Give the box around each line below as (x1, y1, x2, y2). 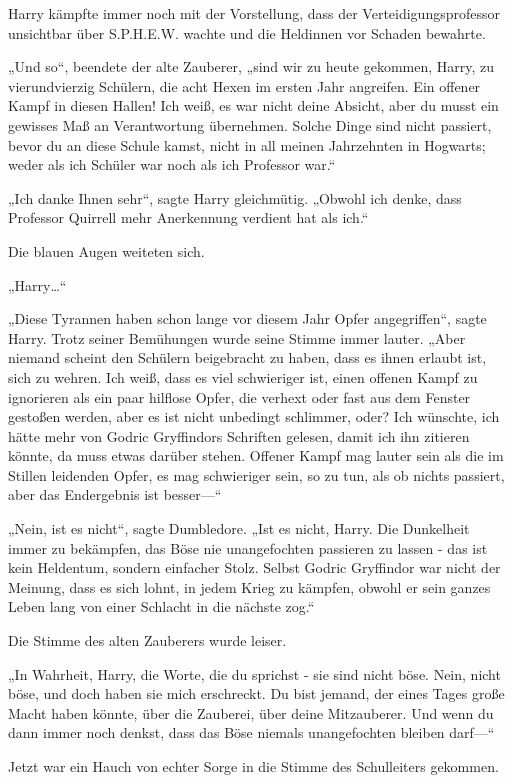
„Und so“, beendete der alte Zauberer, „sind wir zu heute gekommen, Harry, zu (8, 56, 495, 77)
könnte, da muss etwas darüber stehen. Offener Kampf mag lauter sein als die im (8, 445, 504, 466)
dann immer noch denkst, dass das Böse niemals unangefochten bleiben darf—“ (8, 722, 495, 743)
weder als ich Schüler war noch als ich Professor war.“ (8, 154, 336, 175)
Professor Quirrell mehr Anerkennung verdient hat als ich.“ (8, 207, 369, 228)
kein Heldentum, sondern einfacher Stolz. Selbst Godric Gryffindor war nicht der (8, 557, 501, 578)
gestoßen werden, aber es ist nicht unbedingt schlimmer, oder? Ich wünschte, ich (8, 406, 500, 427)
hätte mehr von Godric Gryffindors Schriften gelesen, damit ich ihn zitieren (8, 425, 470, 446)
